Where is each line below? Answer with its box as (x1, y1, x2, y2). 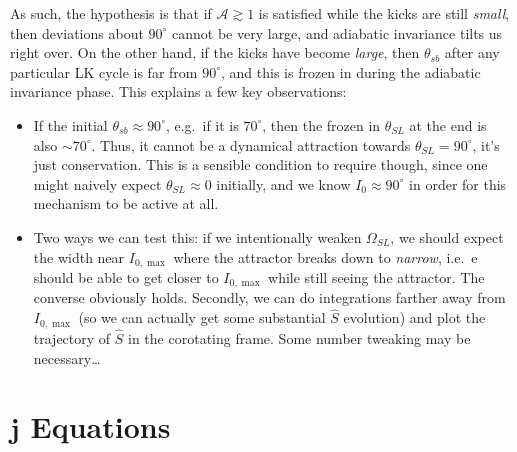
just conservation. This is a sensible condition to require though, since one (33, 154, 488, 175)
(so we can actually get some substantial (78, 307, 326, 328)
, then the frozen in (262, 114, 381, 135)
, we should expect (390, 226, 504, 247)
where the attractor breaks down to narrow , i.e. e (173, 246, 478, 267)
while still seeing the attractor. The (268, 266, 485, 287)
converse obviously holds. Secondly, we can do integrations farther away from (33, 287, 506, 308)
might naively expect (33, 173, 162, 194)
